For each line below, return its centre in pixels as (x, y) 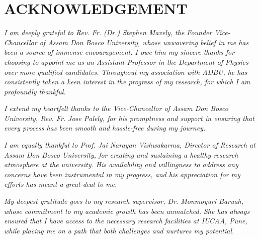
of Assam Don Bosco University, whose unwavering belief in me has (144, 42)
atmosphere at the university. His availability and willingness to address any (121, 164)
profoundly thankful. (35, 91)
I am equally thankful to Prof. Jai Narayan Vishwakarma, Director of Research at (130, 145)
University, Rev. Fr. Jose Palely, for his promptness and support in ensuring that (129, 118)
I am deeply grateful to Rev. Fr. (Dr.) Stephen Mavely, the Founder (108, 32)
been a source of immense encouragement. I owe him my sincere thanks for (119, 52)
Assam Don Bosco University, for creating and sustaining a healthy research (121, 154)
